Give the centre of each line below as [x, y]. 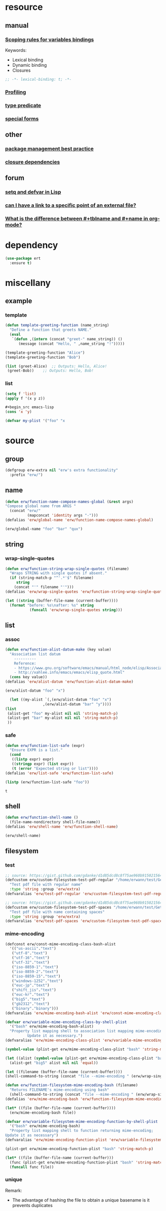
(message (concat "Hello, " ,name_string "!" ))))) [71, 344]
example [19, 301]
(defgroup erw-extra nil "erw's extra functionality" [62, 470]
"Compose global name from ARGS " [41, 506]
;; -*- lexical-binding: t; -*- [38, 79]
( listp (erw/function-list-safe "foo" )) [47, 782]
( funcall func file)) [32, 1167]
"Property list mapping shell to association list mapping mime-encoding [87, 1031]
